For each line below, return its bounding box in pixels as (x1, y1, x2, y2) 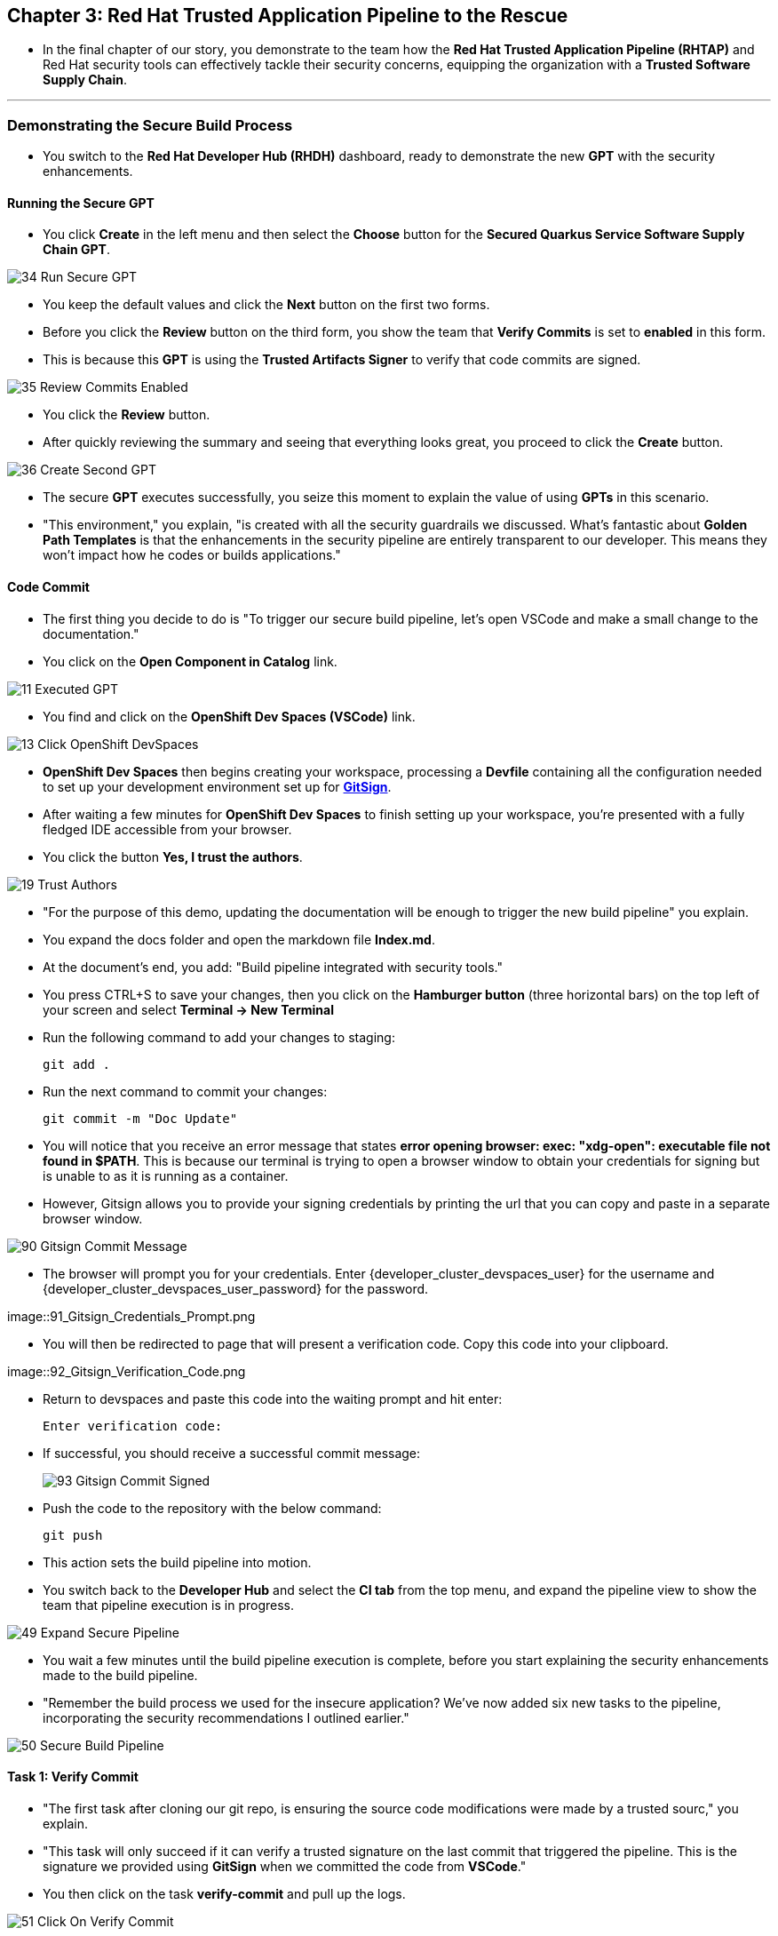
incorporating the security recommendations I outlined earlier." (43, 1709, 409, 1725)
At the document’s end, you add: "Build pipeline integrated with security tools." (43, 959, 503, 975)
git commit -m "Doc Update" (43, 1111, 238, 1126)
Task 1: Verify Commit (7, 1769, 139, 1785)
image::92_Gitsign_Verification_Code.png (7, 1363, 246, 1379)
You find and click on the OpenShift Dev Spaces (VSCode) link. (43, 708, 416, 724)
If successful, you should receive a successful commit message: (43, 1445, 421, 1461)
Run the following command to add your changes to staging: (43, 1029, 395, 1045)
